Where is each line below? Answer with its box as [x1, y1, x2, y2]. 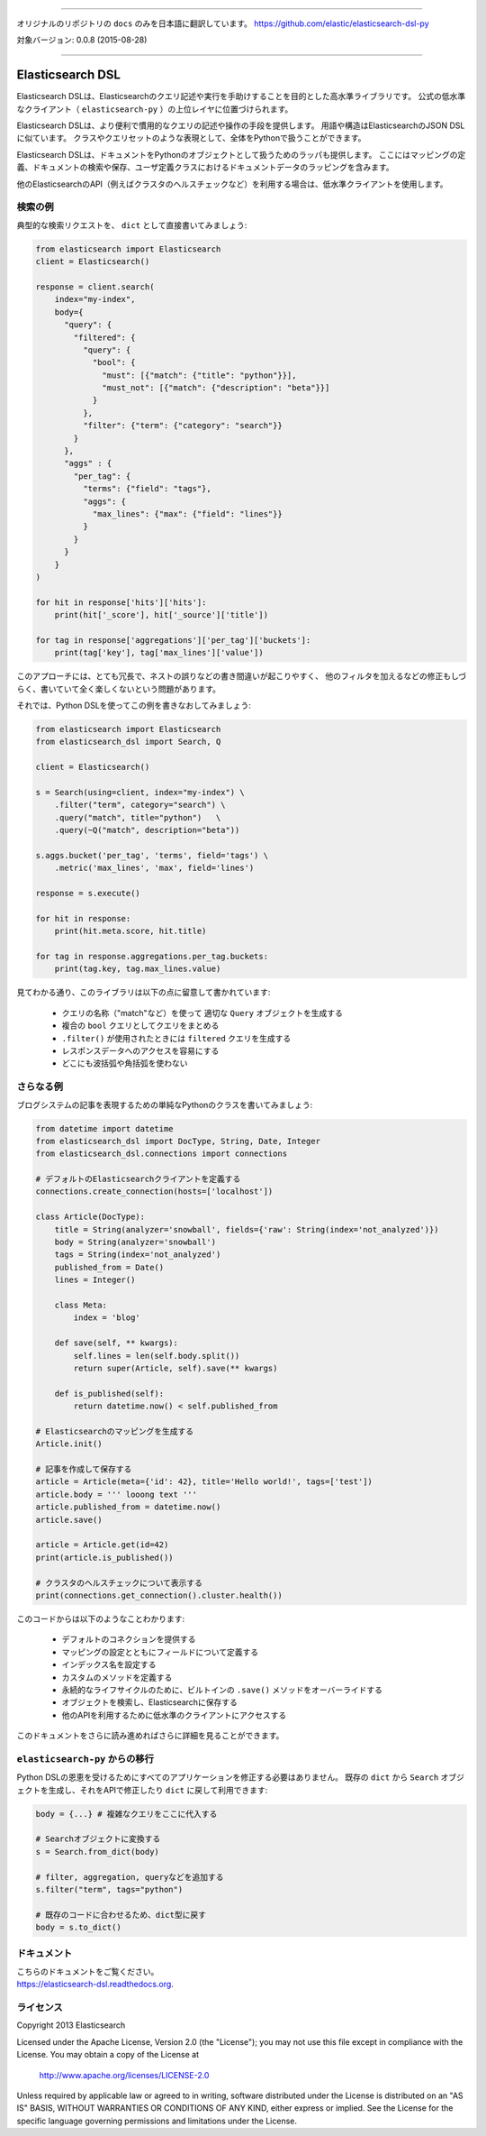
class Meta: [54, 1299, 108, 1310]
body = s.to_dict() [35, 1922, 121, 1933]
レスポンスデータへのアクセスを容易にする [61, 1045, 220, 1056]
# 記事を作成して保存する [35, 1464, 132, 1474]
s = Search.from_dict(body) [35, 1847, 159, 1856]
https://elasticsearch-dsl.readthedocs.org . [16, 1979, 175, 1990]
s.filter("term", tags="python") [35, 1884, 184, 1894]
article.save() [35, 1515, 103, 1525]
